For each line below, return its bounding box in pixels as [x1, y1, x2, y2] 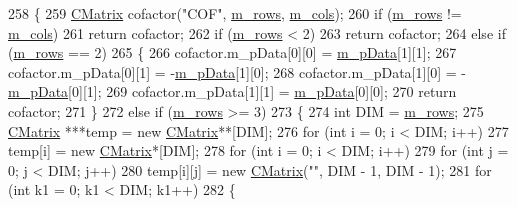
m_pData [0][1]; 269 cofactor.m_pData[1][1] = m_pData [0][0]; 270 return [8, 81, 457, 102]
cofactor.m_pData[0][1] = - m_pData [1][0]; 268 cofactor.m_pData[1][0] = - [8, 61, 467, 82]
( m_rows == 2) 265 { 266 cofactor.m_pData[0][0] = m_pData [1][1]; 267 [8, 42, 457, 63]
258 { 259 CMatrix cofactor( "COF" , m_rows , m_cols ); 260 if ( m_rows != [8, 3, 462, 23]
